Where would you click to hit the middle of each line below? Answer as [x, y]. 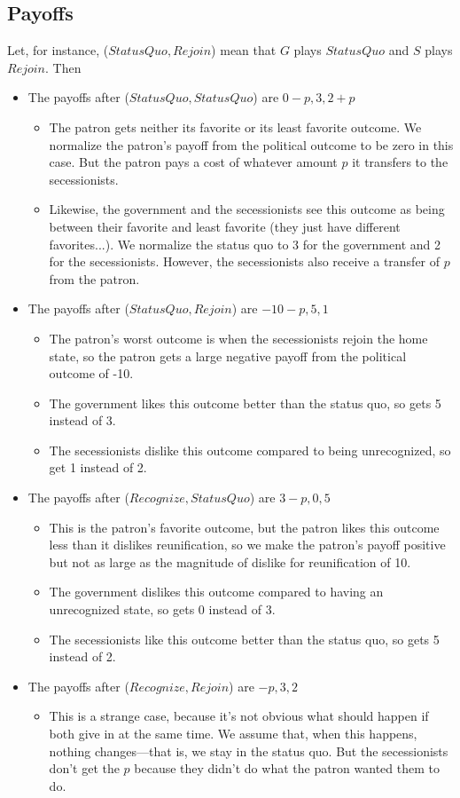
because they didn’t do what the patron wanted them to [287, 768]
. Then [63, 67]
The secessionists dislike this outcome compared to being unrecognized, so [250, 450]
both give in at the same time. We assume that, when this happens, [233, 734]
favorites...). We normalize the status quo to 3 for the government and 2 [245, 244]
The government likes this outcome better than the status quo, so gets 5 [245, 403]
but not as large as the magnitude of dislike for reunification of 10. [230, 561]
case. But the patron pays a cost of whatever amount [193, 162]
